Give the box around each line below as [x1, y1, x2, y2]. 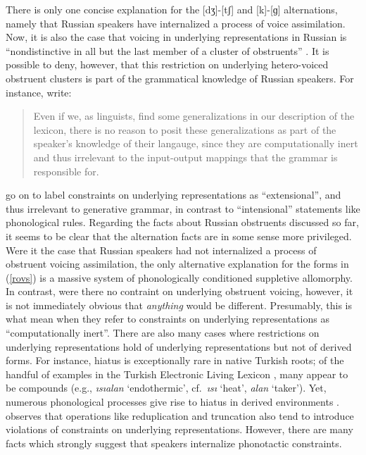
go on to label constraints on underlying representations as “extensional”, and [6, 187, 341, 202]
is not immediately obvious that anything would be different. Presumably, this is [6, 297, 352, 312]
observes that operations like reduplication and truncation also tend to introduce [6, 408, 354, 423]
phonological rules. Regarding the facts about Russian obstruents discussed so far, [6, 215, 359, 230]
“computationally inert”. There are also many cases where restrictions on [6, 325, 320, 340]
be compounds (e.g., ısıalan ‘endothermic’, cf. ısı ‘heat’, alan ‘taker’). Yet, [6, 380, 327, 395]
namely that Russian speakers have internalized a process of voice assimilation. [6, 15, 346, 30]
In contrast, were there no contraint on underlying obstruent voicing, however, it [6, 284, 353, 299]
